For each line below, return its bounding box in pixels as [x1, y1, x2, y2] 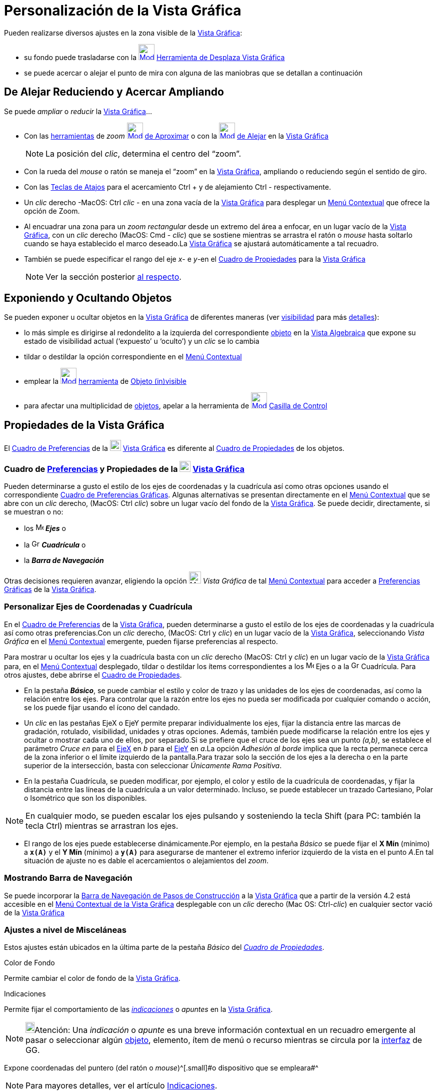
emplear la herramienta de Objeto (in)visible [24, 377, 186, 386]
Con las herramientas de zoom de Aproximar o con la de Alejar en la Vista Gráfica [24, 131, 328, 140]
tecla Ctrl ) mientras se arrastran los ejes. [25, 820, 178, 831]
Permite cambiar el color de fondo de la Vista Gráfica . [4, 974, 180, 983]
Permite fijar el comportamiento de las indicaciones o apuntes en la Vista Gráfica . [4, 1005, 273, 1014]
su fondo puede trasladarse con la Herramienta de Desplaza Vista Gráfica [24, 53, 285, 62]
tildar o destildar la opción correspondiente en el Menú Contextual [24, 352, 242, 361]
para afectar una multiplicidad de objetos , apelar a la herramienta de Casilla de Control [24, 401, 327, 410]
